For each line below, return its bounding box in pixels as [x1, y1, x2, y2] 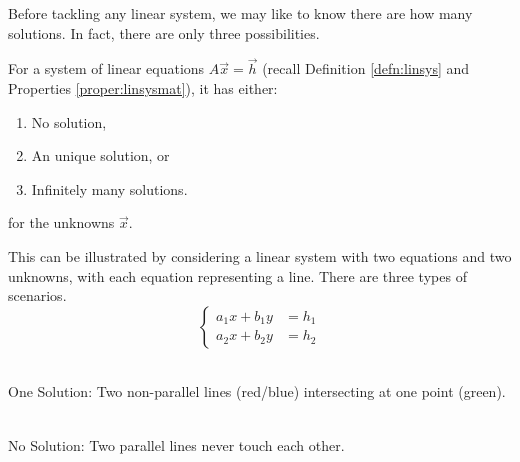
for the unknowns [8, 212, 115, 233]
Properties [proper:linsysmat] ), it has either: [8, 78, 278, 98]
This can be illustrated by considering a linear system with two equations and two [8, 245, 512, 266]
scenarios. [8, 285, 67, 306]
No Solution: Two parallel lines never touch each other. [8, 434, 345, 455]
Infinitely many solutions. [31, 178, 188, 199]
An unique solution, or [31, 145, 170, 166]
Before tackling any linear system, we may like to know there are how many [8, 3, 473, 23]
